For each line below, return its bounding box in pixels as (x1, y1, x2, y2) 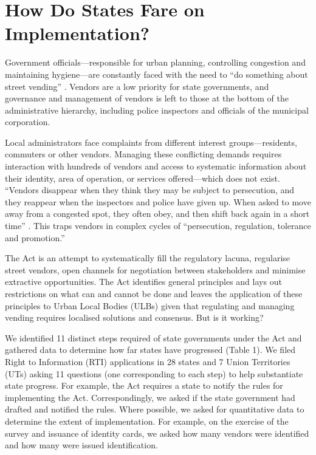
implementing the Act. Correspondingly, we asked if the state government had (5, 391, 295, 403)
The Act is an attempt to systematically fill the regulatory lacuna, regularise (5, 251, 290, 264)
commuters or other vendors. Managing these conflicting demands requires (5, 148, 282, 160)
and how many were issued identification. (5, 439, 158, 451)
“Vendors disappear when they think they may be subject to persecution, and (5, 183, 295, 196)
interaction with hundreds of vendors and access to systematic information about (5, 160, 307, 173)
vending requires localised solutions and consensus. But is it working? (5, 311, 264, 324)
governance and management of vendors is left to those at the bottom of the (5, 92, 289, 104)
